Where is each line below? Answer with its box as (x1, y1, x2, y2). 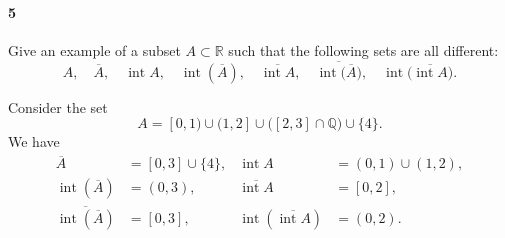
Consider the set (8, 96, 108, 117)
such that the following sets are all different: (228, 39, 499, 60)
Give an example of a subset (8, 39, 181, 60)
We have (8, 131, 60, 152)
